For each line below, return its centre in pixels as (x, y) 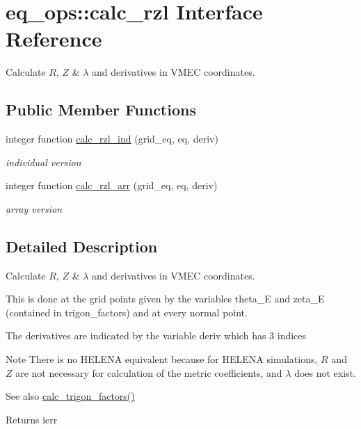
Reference (54, 39)
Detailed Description (82, 246)
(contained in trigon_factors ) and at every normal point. (127, 312)
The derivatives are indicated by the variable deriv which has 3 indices (156, 335)
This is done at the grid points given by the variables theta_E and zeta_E (165, 299)
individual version (43, 162)
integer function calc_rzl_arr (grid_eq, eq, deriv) (112, 185)
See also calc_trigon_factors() (70, 396)
